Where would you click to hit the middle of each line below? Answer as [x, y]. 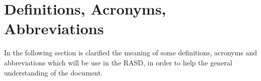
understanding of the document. [53, 72]
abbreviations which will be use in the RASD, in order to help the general [118, 62]
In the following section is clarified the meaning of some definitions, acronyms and [131, 53]
